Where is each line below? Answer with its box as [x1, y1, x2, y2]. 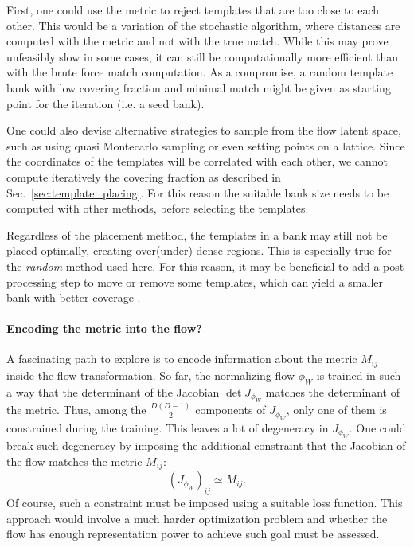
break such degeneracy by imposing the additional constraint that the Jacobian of [6, 437, 406, 454]
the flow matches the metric [6, 452, 143, 469]
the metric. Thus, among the [6, 401, 146, 418]
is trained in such [316, 366, 401, 383]
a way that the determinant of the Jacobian [6, 383, 220, 400]
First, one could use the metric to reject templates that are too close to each [6, 2, 380, 18]
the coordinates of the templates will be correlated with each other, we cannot [6, 153, 388, 170]
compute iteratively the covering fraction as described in [6, 168, 281, 185]
